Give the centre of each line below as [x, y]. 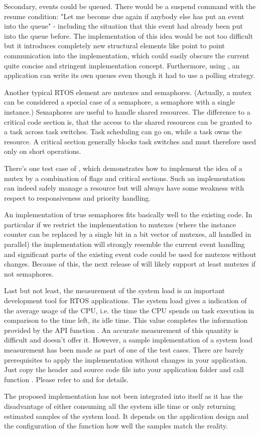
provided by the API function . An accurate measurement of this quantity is [121, 330]
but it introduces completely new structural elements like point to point [114, 46]
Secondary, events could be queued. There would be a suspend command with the [130, 6]
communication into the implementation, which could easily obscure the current [127, 55]
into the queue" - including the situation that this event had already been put [123, 26]
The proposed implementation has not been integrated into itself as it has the [123, 396]
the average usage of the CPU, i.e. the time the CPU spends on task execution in [129, 310]
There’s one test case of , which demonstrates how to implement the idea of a [123, 168]
